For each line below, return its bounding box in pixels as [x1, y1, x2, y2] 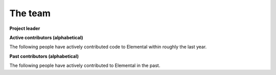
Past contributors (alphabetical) [9, 53, 79, 59]
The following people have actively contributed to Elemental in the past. [9, 62, 160, 68]
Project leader [9, 25, 40, 31]
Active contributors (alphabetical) [9, 34, 84, 41]
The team [9, 8, 51, 19]
